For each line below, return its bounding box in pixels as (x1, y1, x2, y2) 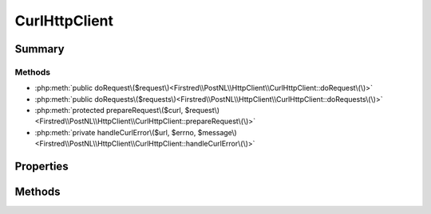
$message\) (197, 127, 237, 137)
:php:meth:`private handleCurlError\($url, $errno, (34, 127, 196, 137)
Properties (14, 160, 69, 173)
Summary (14, 42, 65, 56)
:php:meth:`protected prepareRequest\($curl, (34, 106, 184, 115)
